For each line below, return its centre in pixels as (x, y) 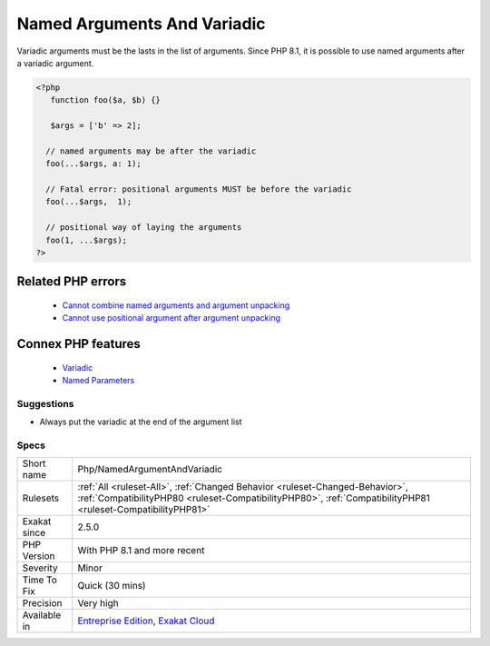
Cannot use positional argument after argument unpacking (171, 318)
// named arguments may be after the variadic (151, 151)
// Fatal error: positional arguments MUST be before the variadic (199, 189)
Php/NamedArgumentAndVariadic (150, 470)
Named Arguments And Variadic (142, 24)
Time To (40, 580)
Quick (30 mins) (112, 586)
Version (39, 556)
